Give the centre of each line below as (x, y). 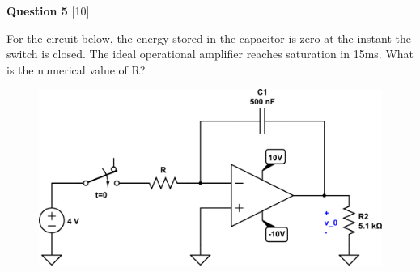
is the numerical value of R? (76, 69)
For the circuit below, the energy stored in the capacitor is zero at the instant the (209, 38)
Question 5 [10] (48, 11)
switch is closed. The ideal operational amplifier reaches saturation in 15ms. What (210, 54)
